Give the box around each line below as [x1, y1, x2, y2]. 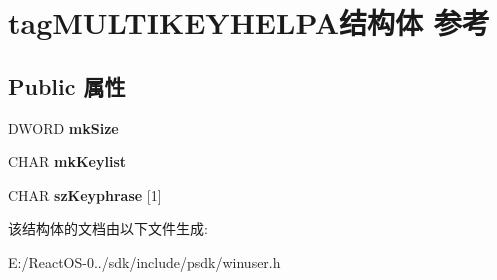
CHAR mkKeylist [8, 151, 127, 172]
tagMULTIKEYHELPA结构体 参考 [8, 2, 490, 43]
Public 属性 [8, 70, 126, 101]
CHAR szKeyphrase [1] [8, 184, 162, 205]
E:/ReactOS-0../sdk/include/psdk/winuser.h [8, 251, 281, 272]
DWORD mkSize [8, 117, 119, 138]
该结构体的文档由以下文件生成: [8, 218, 208, 239]
